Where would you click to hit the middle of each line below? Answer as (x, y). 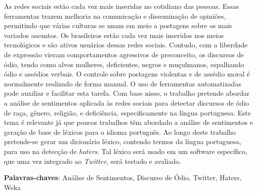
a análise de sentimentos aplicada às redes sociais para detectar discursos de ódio (127, 102)
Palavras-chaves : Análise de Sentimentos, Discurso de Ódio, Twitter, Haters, (123, 177)
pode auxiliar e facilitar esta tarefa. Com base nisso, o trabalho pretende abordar (127, 93)
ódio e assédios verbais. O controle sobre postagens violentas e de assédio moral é (127, 74)
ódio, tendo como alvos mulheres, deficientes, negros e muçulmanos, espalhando (124, 64)
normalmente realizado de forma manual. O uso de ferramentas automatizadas (123, 83)
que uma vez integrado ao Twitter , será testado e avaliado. (93, 161)
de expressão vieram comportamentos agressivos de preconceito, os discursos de (124, 54)
